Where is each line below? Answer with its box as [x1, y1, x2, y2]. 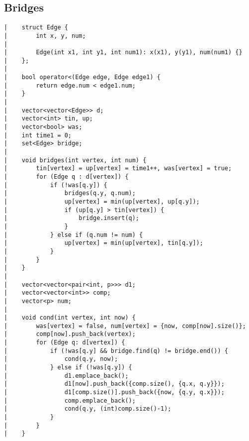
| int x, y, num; [4, 32, 86, 39]
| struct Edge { [4, 24, 68, 31]
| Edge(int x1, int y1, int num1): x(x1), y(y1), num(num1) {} [4, 49, 243, 56]
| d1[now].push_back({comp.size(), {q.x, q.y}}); [4, 380, 225, 388]
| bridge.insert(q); [4, 215, 140, 222]
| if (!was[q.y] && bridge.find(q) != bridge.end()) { [4, 347, 229, 354]
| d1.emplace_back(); [4, 372, 129, 379]
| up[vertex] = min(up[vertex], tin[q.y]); [4, 239, 203, 247]
